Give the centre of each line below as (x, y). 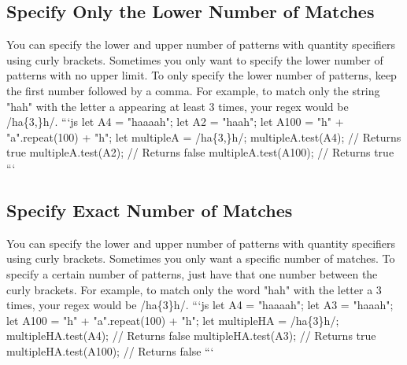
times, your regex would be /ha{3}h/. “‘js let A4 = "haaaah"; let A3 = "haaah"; (200, 305)
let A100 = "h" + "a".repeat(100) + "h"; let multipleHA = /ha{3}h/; (173, 320)
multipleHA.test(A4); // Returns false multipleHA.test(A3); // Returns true (191, 336)
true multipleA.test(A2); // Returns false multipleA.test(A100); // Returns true (200, 152)
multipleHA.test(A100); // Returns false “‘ (110, 350)
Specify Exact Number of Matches (150, 210)
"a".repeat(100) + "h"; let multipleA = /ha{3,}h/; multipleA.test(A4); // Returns (204, 136)
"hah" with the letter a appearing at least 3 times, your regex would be (178, 106)
